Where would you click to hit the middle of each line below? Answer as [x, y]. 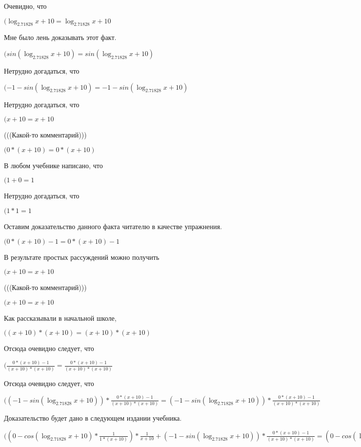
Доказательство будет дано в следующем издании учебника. [93, 418]
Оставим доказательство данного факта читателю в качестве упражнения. [113, 226]
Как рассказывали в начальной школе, [60, 318]
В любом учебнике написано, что [53, 165]
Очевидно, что [25, 6]
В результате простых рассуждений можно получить [82, 257]
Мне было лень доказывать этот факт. [60, 37]
